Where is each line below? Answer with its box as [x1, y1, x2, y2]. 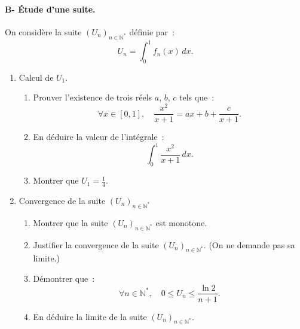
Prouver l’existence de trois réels [33, 91, 152, 103]
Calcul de [19, 71, 54, 83]
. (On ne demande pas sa [203, 238, 295, 251]
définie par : [129, 25, 175, 38]
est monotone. [155, 216, 207, 229]
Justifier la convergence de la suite [33, 238, 159, 251]
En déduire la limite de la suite [33, 310, 147, 322]
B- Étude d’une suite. [5, 2, 96, 15]
